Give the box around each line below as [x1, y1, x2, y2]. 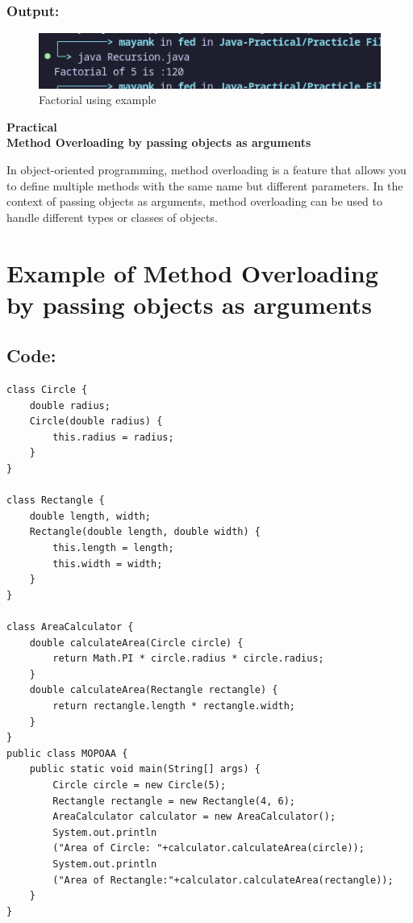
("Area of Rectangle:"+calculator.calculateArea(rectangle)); [52, 874, 394, 886]
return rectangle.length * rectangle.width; [52, 700, 295, 712]
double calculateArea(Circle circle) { [29, 637, 244, 649]
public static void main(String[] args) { [29, 763, 261, 775]
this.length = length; [52, 542, 174, 554]
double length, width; [29, 510, 151, 522]
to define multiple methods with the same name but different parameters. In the [6, 177, 403, 194]
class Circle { [6, 384, 88, 396]
